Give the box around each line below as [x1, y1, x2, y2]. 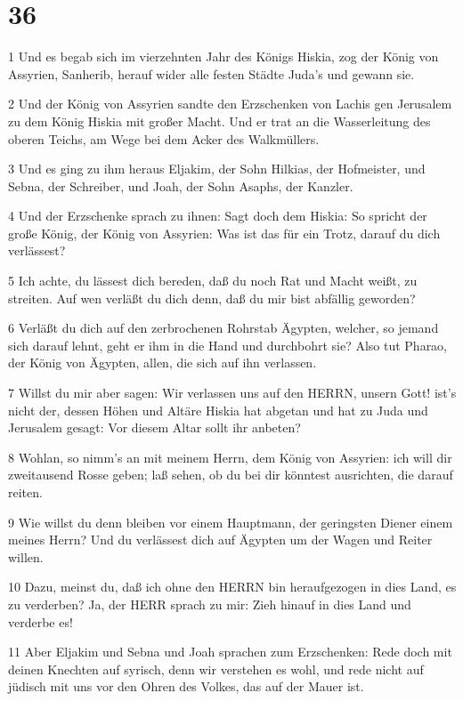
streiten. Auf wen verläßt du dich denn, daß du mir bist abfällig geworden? [8, 288, 416, 307]
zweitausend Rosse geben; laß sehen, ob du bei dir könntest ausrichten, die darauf [8, 465, 453, 484]
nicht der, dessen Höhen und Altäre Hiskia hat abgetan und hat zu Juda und [8, 400, 428, 419]
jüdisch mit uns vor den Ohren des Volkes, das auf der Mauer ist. [8, 677, 364, 696]
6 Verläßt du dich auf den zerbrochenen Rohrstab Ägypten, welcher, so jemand [8, 318, 439, 337]
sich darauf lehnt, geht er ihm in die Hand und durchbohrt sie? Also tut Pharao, [8, 335, 448, 354]
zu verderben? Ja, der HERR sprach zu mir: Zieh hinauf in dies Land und [8, 594, 411, 613]
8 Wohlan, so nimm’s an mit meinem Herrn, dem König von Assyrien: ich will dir [8, 447, 452, 466]
